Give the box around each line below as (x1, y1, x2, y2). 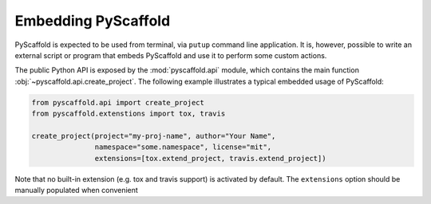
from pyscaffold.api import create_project (31, 98, 205, 107)
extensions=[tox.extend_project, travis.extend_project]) (94, 154, 326, 163)
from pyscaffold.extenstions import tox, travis (31, 109, 226, 119)
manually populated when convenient (14, 186, 139, 195)
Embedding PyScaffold (14, 12, 171, 29)
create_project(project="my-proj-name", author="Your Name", (31, 131, 276, 140)
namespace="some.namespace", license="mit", (94, 143, 272, 151)
